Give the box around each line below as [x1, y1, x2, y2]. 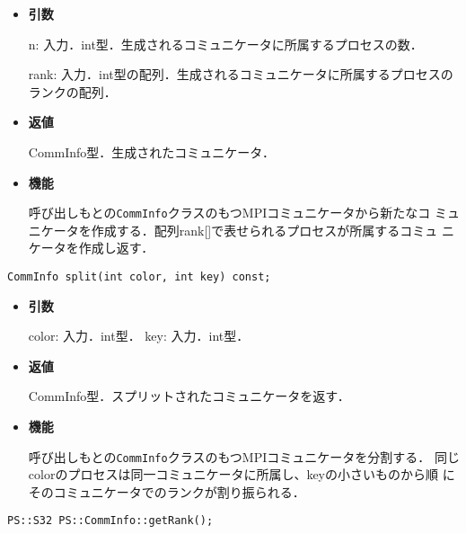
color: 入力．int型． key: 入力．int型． [28, 326, 250, 345]
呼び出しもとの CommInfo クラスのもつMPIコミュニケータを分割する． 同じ [28, 447, 460, 466]
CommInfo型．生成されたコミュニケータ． [28, 142, 275, 161]
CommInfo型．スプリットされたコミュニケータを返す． [28, 387, 350, 405]
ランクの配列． [28, 82, 117, 101]
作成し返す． [78, 238, 154, 257]
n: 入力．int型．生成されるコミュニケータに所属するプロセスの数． [28, 34, 423, 53]
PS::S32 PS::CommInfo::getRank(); [7, 514, 214, 528]
